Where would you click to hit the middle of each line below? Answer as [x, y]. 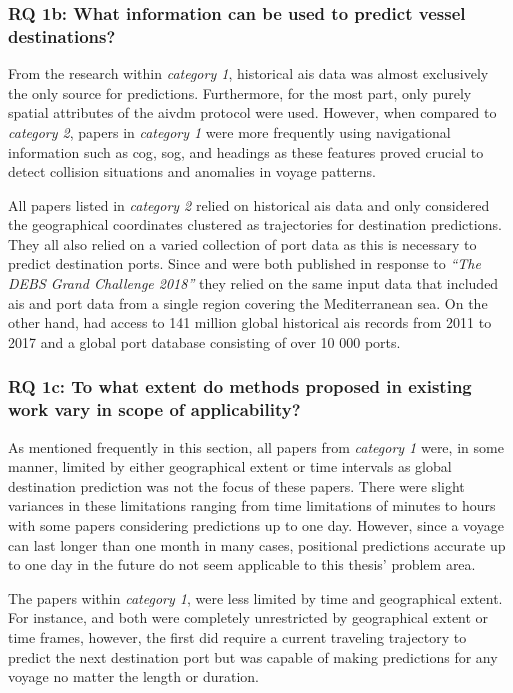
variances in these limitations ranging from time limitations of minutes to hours [252, 505]
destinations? [62, 35]
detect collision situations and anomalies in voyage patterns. [192, 171]
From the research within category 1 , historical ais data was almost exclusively [248, 73]
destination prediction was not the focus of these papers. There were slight [236, 485]
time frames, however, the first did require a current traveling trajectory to [237, 636]
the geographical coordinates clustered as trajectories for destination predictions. [255, 224]
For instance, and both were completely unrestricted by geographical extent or [248, 617]
